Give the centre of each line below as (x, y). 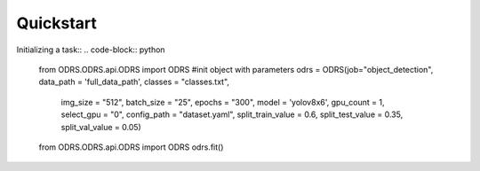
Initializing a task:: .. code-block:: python (91, 50)
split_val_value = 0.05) (101, 127)
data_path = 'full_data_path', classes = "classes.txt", (134, 82)
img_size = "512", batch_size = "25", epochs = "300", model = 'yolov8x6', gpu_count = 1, (223, 102)
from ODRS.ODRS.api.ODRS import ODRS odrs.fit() (131, 147)
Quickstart (57, 23)
